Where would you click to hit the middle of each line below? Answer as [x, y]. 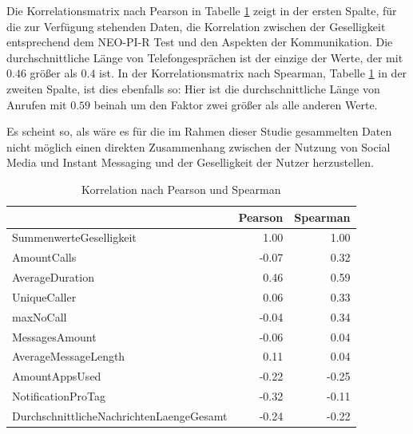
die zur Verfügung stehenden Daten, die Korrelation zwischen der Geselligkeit [196, 26]
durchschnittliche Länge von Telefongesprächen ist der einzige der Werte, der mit [205, 57]
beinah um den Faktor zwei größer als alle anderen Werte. [236, 104]
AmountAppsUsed [57, 376]
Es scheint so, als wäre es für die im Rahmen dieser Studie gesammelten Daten [199, 131]
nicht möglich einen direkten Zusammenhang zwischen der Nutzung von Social [199, 146]
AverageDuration [53, 277]
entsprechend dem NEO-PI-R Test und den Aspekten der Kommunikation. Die [200, 42]
